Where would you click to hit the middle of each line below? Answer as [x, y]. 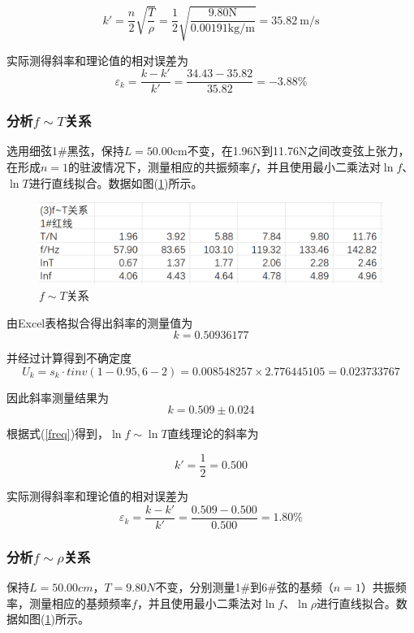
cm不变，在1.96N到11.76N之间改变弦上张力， [291, 151]
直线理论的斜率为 [213, 434]
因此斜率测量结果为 [58, 397]
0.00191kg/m [222, 29]
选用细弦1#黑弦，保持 [65, 151]
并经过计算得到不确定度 [69, 358]
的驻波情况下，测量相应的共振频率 [160, 167]
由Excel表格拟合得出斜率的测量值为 [100, 322]
